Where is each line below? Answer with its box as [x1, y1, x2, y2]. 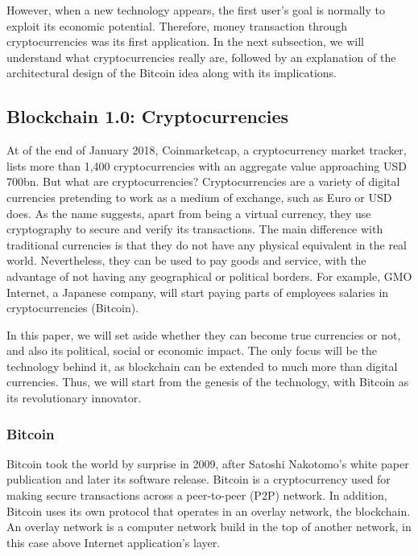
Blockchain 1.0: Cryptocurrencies [6, 104, 289, 129]
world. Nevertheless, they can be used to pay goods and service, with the [6, 252, 366, 269]
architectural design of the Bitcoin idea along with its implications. [6, 64, 337, 81]
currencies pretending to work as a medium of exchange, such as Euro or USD [6, 188, 392, 205]
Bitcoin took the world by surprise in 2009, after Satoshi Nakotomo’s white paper [6, 455, 409, 472]
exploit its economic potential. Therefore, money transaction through [6, 17, 348, 34]
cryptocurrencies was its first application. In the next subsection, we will [6, 33, 364, 50]
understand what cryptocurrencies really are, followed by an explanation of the [6, 48, 396, 65]
